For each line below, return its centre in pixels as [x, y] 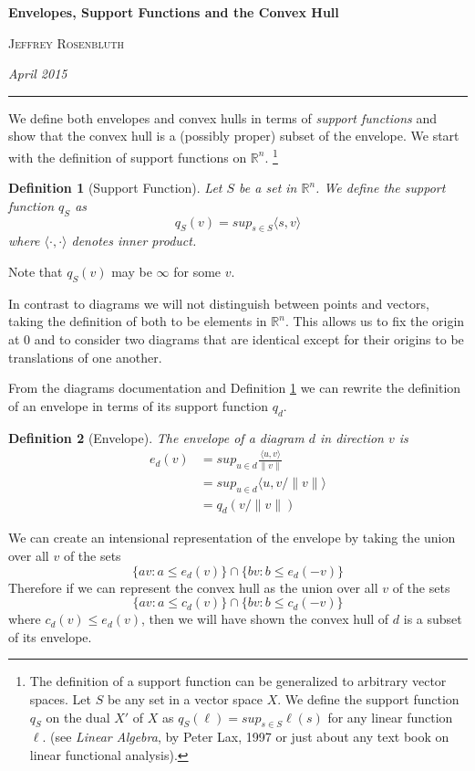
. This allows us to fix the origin [375, 321]
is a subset [433, 619]
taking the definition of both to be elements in [138, 321]
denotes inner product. [134, 241]
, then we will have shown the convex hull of [265, 619]
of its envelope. [50, 636]
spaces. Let [61, 699]
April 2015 [38, 74]
